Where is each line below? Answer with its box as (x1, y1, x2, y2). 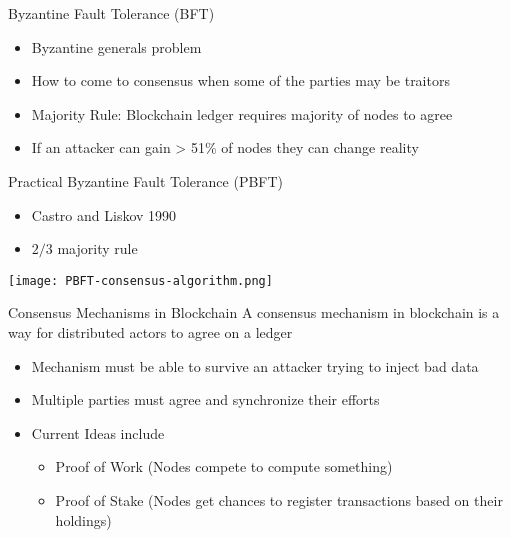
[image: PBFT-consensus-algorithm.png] (8, 273, 273, 288)
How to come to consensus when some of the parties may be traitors (31, 70, 450, 91)
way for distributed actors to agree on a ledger (8, 322, 293, 342)
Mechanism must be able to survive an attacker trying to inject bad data (31, 355, 479, 376)
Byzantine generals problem (31, 36, 202, 57)
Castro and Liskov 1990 (31, 204, 177, 225)
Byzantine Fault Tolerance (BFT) (8, 3, 215, 23)
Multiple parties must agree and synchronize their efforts (31, 389, 380, 410)
